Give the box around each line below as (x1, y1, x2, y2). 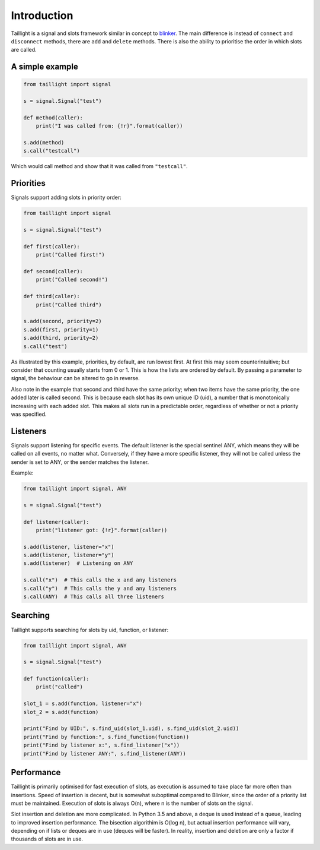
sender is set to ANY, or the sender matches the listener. (11, 458, 149, 466)
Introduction (11, 9, 73, 22)
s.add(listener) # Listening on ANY (23, 560, 133, 567)
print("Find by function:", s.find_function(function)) (23, 734, 190, 740)
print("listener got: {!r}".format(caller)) (36, 526, 168, 533)
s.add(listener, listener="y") (23, 552, 115, 558)
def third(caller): (23, 293, 80, 300)
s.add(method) (23, 140, 65, 146)
